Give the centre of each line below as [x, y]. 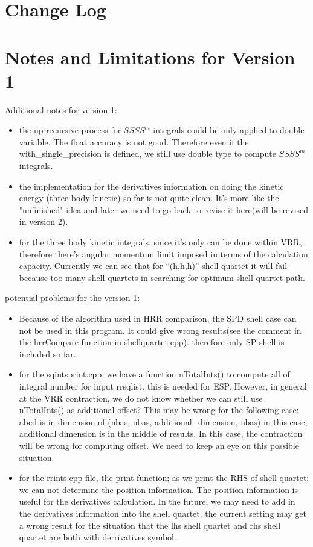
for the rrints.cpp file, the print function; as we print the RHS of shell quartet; [164, 478]
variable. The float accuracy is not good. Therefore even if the [134, 141]
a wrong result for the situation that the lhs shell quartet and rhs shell [150, 525]
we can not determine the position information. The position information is [159, 489]
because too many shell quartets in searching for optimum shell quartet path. [162, 277]
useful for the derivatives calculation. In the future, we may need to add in [157, 501]
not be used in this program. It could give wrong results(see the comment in [160, 330]
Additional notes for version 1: [61, 109]
